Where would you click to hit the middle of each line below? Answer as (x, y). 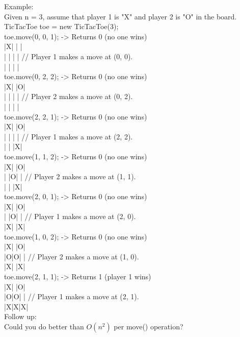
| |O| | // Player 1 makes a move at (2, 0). (70, 216)
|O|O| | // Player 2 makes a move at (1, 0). (72, 256)
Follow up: (20, 316)
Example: (19, 6)
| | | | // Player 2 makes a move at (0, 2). (69, 96)
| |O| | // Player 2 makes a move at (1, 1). (70, 176)
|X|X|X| (16, 306)
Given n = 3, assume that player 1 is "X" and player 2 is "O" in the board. (121, 16)
